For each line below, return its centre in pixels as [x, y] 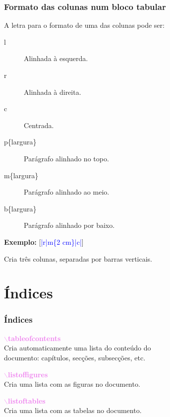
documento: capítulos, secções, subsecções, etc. [75, 357]
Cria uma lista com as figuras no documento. [72, 384]
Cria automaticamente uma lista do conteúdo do [78, 348]
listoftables [27, 400]
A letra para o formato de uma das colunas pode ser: [84, 25]
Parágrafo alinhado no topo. [66, 158]
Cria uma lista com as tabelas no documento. [73, 410]
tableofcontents [34, 338]
